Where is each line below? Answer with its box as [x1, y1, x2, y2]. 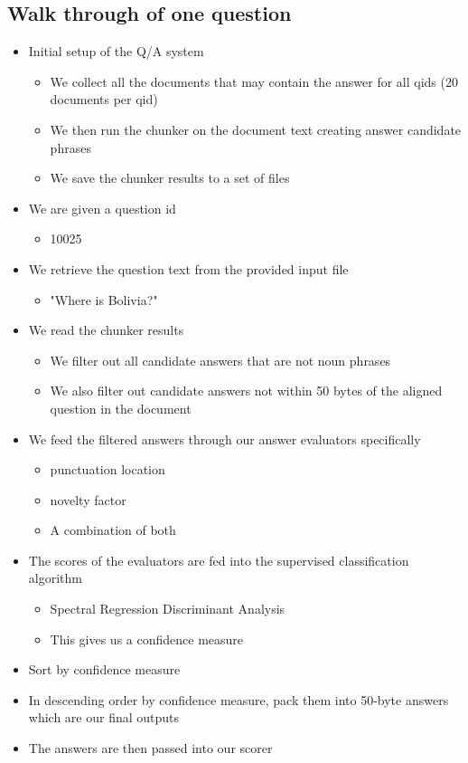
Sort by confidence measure [28, 660, 181, 679]
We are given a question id [28, 198, 176, 217]
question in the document [50, 398, 192, 417]
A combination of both [50, 520, 176, 539]
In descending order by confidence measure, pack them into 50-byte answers [28, 690, 449, 709]
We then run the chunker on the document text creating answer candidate [50, 119, 462, 138]
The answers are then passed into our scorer [28, 739, 273, 758]
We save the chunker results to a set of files [50, 168, 290, 187]
